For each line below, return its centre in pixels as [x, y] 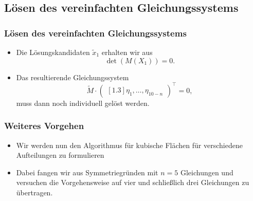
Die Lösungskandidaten [53, 52]
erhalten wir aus [127, 52]
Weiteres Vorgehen [44, 126]
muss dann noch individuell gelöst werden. [83, 103]
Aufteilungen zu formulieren [60, 155]
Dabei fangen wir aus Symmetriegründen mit [87, 172]
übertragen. [34, 192]
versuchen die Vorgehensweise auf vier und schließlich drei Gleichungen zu [133, 182]
